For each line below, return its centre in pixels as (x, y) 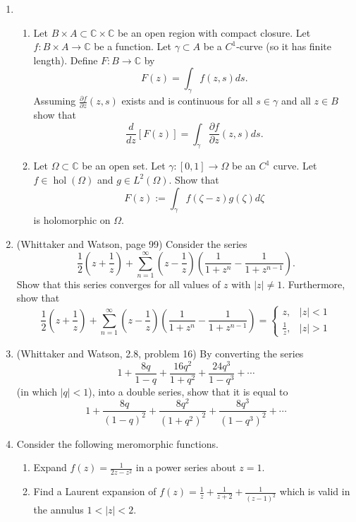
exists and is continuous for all (187, 101)
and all (296, 101)
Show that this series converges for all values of (118, 284)
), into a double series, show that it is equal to (188, 391)
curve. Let (295, 166)
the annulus (59, 510)
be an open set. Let (124, 166)
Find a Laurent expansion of (95, 491)
